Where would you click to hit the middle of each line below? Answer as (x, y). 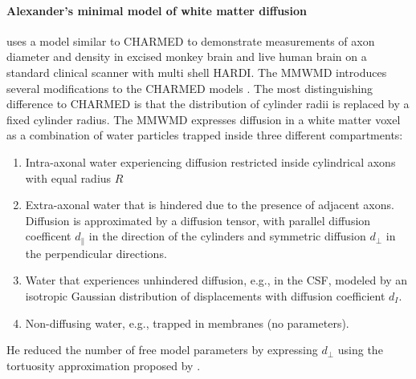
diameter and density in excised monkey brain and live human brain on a (187, 56)
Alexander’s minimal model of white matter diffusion (157, 10)
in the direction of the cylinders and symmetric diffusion (227, 236)
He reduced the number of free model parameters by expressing (162, 350)
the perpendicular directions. (96, 253)
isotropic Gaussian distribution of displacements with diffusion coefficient (205, 295)
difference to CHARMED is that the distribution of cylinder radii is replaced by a (208, 104)
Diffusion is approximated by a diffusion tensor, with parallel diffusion (198, 220)
